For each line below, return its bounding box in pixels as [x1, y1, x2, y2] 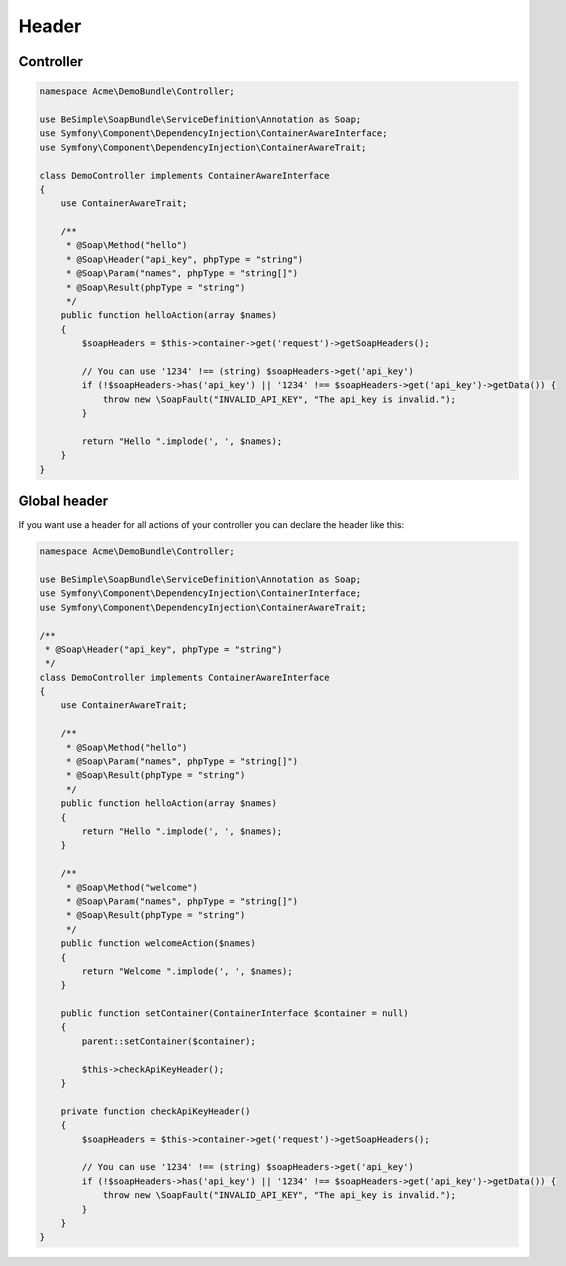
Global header [18, 493, 109, 510]
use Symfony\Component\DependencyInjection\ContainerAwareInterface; [39, 128, 388, 139]
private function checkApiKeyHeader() [60, 1105, 251, 1117]
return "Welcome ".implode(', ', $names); [81, 965, 294, 977]
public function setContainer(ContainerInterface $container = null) [60, 1008, 409, 1019]
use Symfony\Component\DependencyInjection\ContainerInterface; [39, 588, 362, 599]
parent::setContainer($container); [81, 1035, 257, 1047]
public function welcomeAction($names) [60, 938, 257, 949]
